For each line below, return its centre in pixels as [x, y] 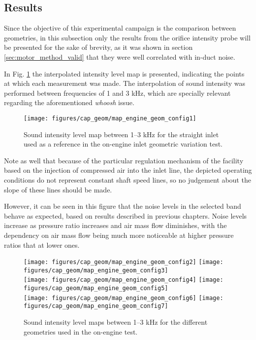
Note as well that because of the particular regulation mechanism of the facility [124, 160]
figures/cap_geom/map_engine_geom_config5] [96, 288]
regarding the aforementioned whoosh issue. [69, 102]
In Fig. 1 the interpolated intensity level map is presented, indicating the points [124, 73]
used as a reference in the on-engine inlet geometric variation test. [123, 144]
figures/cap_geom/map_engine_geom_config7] [96, 306]
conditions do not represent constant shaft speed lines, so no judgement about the [128, 179]
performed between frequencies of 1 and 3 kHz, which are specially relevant [117, 93]
